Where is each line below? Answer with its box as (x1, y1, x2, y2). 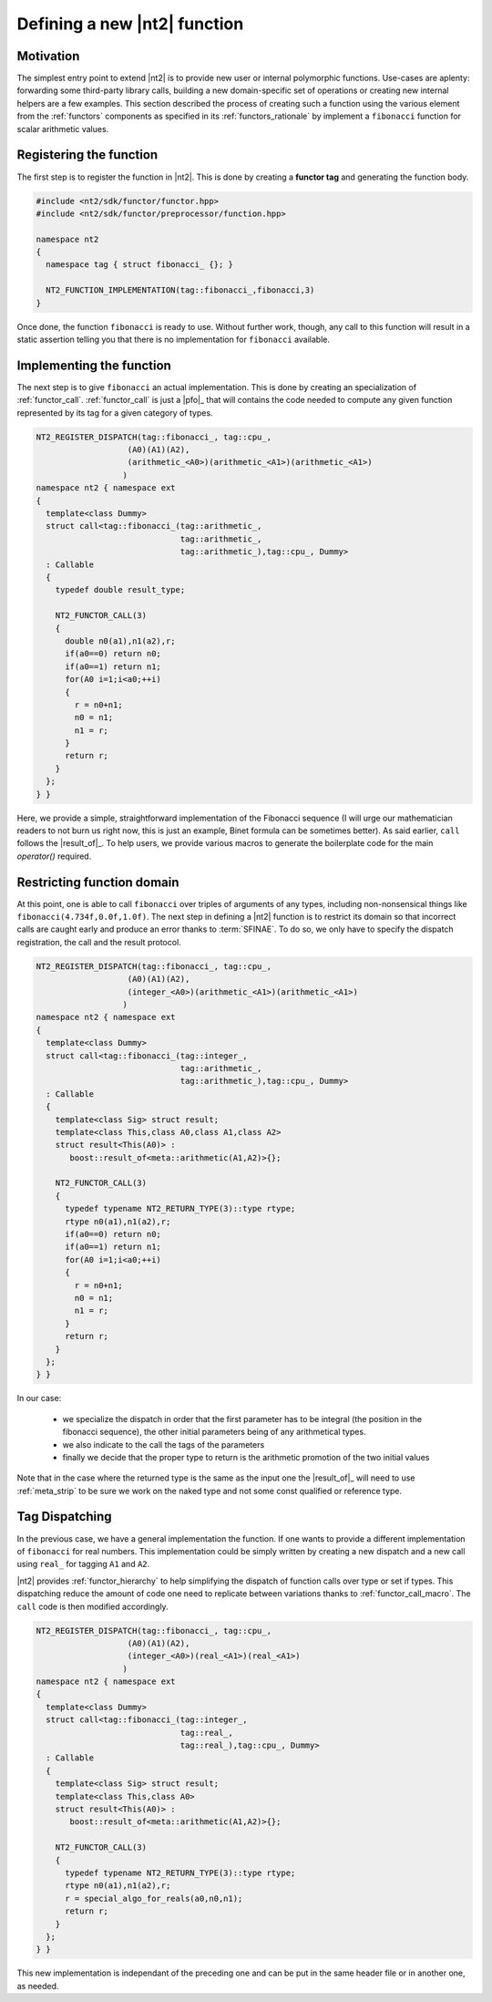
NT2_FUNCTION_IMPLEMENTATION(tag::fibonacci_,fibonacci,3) (46, 285, 315, 295)
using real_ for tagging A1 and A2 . (16, 1559, 150, 1570)
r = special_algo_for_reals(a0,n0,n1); (65, 1893, 243, 1904)
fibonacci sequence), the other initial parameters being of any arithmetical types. (62, 1427, 366, 1438)
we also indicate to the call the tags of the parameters (62, 1439, 265, 1450)
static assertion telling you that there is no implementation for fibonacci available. (16, 334, 331, 346)
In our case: (16, 1393, 62, 1404)
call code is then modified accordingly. (16, 1601, 169, 1612)
